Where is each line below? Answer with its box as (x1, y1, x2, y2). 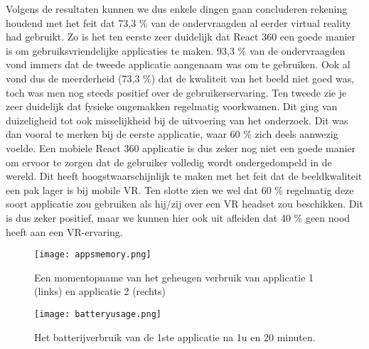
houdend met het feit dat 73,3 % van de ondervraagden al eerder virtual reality (6, 15, 351, 30)
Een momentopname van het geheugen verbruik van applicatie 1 (34, 269, 314, 284)
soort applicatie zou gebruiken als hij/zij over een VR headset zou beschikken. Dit (6, 196, 363, 211)
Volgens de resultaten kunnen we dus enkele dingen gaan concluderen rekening (6, 1, 348, 16)
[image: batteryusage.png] (34, 308, 161, 319)
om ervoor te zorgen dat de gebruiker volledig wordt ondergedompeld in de (6, 154, 332, 169)
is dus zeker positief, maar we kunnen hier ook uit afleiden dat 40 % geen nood (6, 210, 351, 225)
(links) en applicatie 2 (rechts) (34, 284, 166, 299)
